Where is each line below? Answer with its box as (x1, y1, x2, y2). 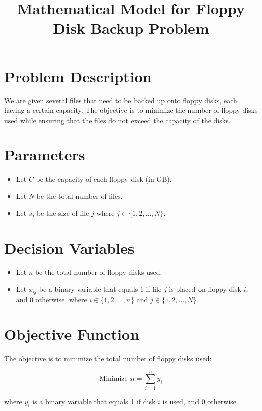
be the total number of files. (36, 191, 123, 201)
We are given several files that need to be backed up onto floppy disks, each (4, 95, 237, 105)
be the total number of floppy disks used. (35, 267, 162, 277)
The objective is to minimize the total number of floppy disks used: (4, 353, 212, 363)
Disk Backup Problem (53, 18, 209, 38)
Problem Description (4, 66, 152, 86)
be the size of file (36, 207, 89, 218)
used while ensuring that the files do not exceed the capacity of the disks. (4, 114, 231, 125)
